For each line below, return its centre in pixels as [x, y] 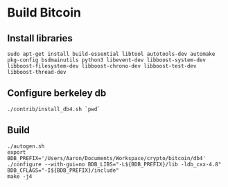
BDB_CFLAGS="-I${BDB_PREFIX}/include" [63, 170]
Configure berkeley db [57, 93]
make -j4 [20, 176]
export [17, 152]
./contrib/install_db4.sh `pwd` [54, 109]
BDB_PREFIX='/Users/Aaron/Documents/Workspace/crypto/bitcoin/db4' [107, 158]
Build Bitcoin [44, 13]
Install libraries [40, 38]
